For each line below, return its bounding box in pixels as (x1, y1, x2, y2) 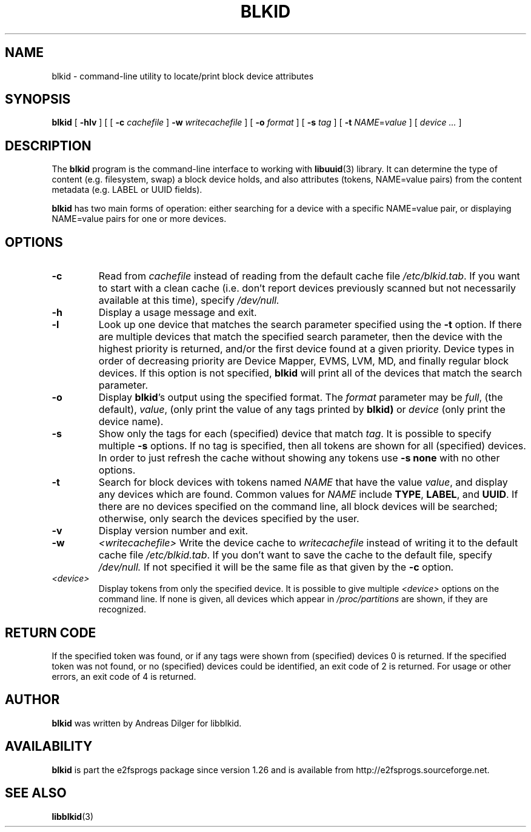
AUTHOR (5, 692, 60, 708)
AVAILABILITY (5, 739, 93, 754)
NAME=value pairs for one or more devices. (52, 213, 227, 224)
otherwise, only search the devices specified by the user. (98, 512, 359, 525)
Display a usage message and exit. (98, 306, 257, 319)
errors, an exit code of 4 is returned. (52, 671, 196, 682)
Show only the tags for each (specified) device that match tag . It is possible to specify (98, 428, 492, 440)
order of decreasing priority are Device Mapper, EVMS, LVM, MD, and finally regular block (98, 355, 509, 367)
